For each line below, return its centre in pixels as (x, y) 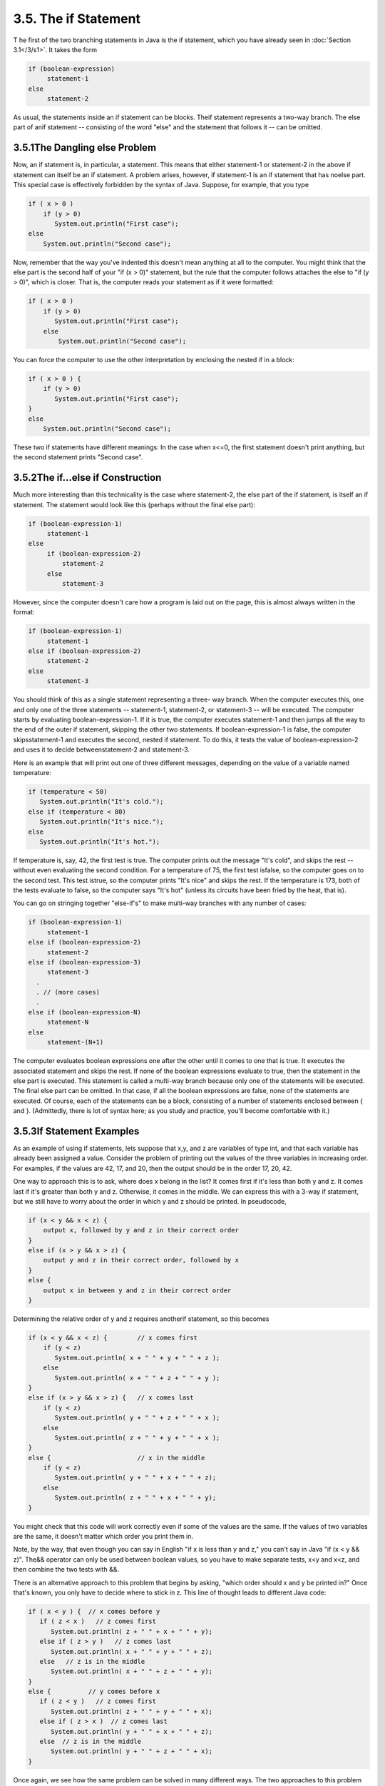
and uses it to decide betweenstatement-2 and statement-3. (102, 749)
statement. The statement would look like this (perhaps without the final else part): (134, 504)
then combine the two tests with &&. (66, 1570)
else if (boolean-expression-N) (85, 1012)
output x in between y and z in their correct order (137, 1290)
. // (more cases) (68, 992)
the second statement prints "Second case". (78, 457)
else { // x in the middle (117, 1458)
